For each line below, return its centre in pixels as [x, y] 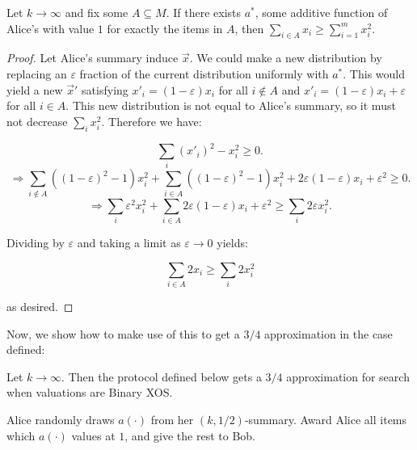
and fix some [97, 12]
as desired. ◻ [40, 306]
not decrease [37, 121]
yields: [232, 243]
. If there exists [203, 12]
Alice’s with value [51, 28]
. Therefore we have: [152, 121]
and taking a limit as [129, 243]
